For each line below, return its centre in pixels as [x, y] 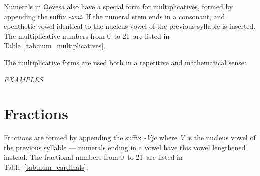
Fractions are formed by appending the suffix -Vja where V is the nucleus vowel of [130, 138]
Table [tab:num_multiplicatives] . [55, 46]
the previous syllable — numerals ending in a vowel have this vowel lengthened [125, 147]
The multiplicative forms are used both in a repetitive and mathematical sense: [125, 62]
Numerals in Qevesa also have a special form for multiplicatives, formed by [119, 6]
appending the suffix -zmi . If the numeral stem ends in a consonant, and [115, 16]
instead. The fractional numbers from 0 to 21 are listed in [93, 157]
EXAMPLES [24, 79]
